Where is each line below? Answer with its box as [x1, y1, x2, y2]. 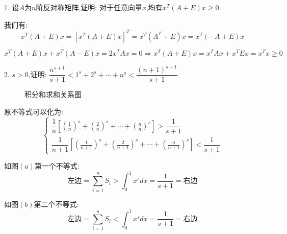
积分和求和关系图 [24, 89, 82, 100]
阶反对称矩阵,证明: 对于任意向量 [36, 2, 142, 12]
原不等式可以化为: [4, 106, 63, 116]
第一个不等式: [34, 160, 80, 171]
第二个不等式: [34, 198, 79, 209]
